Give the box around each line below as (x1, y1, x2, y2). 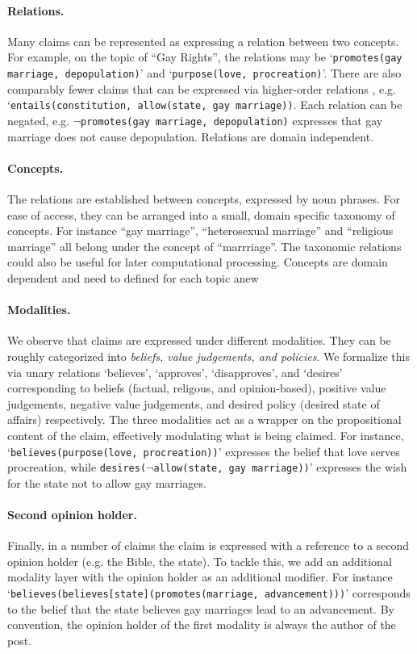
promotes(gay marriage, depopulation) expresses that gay (81, 111, 383, 128)
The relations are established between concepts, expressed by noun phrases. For (7, 191, 401, 207)
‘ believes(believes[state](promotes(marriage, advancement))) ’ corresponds (7, 585, 411, 601)
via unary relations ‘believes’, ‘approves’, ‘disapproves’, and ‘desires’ (7, 363, 343, 380)
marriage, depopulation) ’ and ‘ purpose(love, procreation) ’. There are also (7, 65, 402, 82)
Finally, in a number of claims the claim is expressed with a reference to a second (7, 537, 410, 554)
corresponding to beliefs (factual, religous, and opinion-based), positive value (7, 379, 386, 396)
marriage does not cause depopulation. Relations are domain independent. (7, 128, 374, 145)
